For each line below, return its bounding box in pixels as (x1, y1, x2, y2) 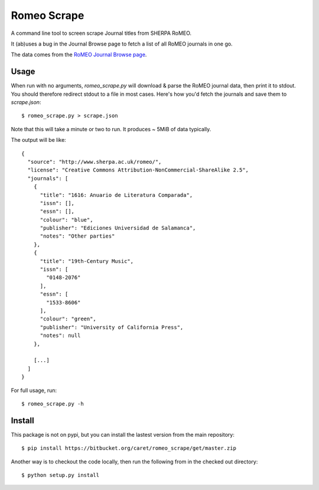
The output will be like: (11, 137, 66, 144)
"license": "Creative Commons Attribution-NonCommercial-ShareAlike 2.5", (27, 167, 249, 174)
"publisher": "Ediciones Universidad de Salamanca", (40, 225, 196, 232)
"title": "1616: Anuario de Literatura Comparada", (40, 192, 193, 198)
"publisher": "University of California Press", (40, 324, 184, 330)
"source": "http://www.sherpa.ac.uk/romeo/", (27, 158, 162, 165)
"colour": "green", (40, 316, 97, 322)
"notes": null (40, 332, 81, 339)
